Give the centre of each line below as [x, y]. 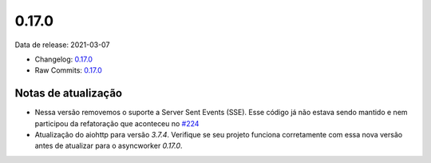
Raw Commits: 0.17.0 [69, 70]
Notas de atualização [69, 93]
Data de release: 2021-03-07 [62, 45]
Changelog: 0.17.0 [64, 59]
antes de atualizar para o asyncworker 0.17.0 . [109, 146]
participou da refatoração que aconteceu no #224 [117, 123]
